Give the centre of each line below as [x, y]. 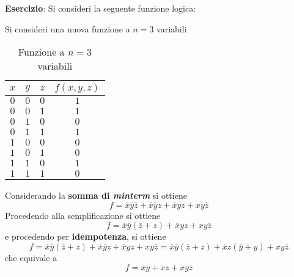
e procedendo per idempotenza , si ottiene [86, 236]
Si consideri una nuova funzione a [68, 28]
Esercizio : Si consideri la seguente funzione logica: [101, 8]
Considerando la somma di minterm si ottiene [96, 195]
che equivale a [31, 257]
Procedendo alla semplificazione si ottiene [83, 215]
